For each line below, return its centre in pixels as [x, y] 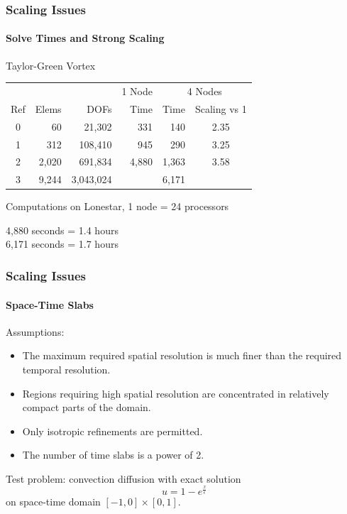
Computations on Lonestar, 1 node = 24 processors [117, 206]
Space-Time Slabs [50, 304]
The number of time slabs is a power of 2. [113, 455]
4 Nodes [204, 91]
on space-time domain [53, 502]
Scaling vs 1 [221, 108]
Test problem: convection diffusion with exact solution [123, 478]
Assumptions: [35, 331]
